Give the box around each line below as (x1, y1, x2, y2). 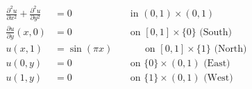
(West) (203, 73, 233, 83)
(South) (199, 27, 233, 37)
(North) (214, 44, 247, 55)
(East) (203, 59, 230, 69)
